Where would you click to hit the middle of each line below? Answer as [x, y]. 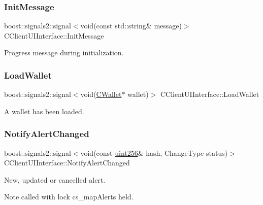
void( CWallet [101, 94]
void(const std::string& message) [131, 26]
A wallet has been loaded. [44, 111]
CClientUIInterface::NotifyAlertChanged [67, 163]
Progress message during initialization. [64, 53]
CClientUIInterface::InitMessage [54, 35]
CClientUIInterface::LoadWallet [210, 94]
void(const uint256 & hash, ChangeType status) [154, 152]
